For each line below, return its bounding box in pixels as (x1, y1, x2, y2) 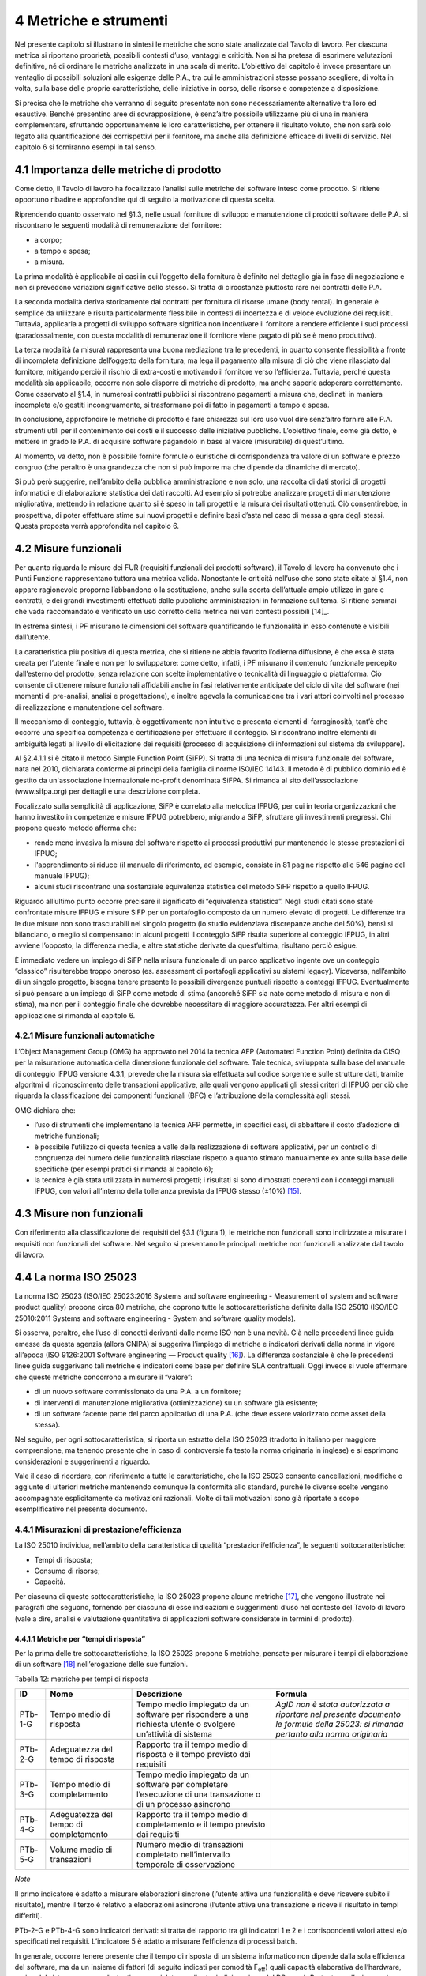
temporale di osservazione (136, 1859, 236, 1870)
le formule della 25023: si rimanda (275, 1719, 404, 1730)
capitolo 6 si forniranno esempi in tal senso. (14, 142, 157, 152)
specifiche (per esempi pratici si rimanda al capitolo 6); (34, 1164, 214, 1174)
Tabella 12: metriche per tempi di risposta (14, 1674, 149, 1684)
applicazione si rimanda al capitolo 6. (14, 1010, 136, 1020)
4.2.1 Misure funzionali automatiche (14, 1030, 155, 1041)
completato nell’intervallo (136, 1850, 230, 1861)
